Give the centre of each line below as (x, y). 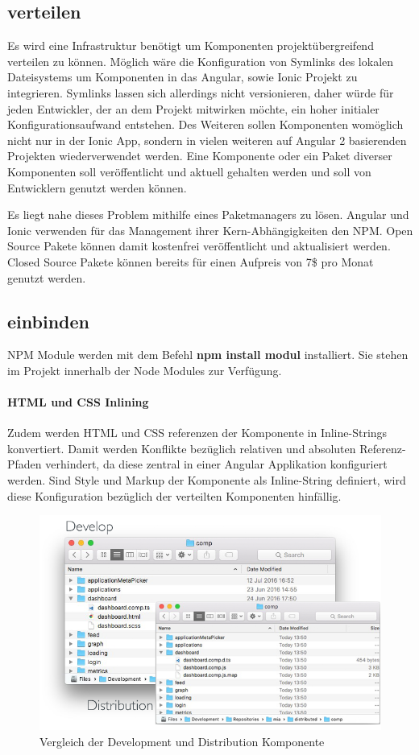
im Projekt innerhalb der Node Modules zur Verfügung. (145, 370)
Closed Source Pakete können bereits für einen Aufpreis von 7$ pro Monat (191, 261)
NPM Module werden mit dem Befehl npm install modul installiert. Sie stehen (208, 355)
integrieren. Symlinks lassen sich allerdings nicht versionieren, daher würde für (201, 92)
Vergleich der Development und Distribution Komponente (182, 742)
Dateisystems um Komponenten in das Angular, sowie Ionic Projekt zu (183, 77)
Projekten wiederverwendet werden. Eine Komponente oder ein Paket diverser (200, 156)
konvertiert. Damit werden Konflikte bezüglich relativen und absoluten (182, 448)
